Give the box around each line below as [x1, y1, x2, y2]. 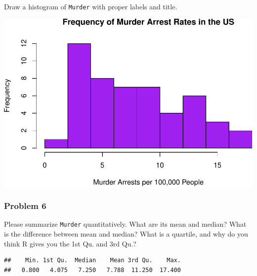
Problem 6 [4, 200, 46, 212]
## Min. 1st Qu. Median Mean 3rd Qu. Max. [4, 257, 181, 264]
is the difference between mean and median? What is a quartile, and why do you [4, 229, 248, 239]
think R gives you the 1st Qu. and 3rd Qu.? [4, 238, 136, 248]
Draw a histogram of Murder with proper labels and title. [4, 1, 177, 11]
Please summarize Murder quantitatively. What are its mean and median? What [4, 219, 247, 229]
